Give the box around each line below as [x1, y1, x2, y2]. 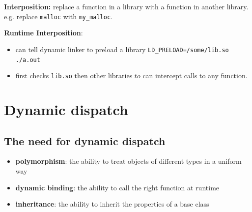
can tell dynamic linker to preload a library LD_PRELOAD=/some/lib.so [15, 44, 229, 54]
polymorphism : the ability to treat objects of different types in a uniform [15, 156, 242, 166]
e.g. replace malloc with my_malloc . [4, 11, 112, 21]
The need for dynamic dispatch [4, 133, 166, 148]
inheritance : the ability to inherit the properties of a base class [15, 199, 209, 209]
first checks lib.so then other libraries [15, 70, 133, 81]
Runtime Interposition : [4, 28, 83, 38]
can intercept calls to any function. [142, 70, 248, 81]
